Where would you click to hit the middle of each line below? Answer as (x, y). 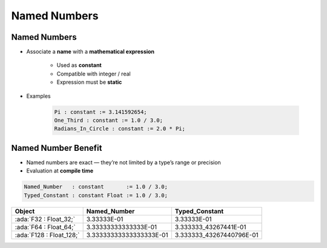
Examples (38, 96)
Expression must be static (89, 82)
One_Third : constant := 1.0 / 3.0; (109, 120)
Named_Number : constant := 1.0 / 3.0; (96, 187)
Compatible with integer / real (94, 74)
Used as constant (79, 65)
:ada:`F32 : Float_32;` (45, 219)
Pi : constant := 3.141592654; (101, 112)
